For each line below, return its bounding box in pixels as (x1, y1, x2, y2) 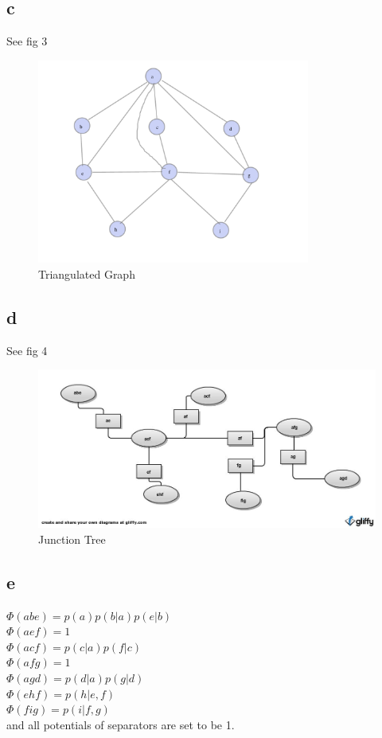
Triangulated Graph (38, 265, 135, 282)
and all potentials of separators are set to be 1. (6, 716, 235, 732)
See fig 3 (6, 33, 48, 49)
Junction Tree (38, 530, 106, 547)
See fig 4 (6, 342, 48, 358)
